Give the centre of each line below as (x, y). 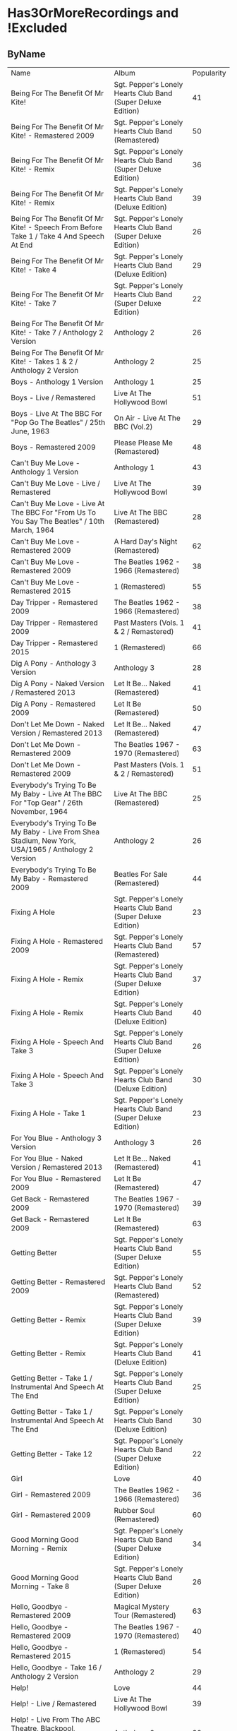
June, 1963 (30, 431)
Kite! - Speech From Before (57, 227)
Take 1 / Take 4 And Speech (57, 236)
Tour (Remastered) (145, 1616)
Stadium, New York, (43, 840)
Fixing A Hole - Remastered (57, 941)
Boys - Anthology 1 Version (57, 382)
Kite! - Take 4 (34, 270)
